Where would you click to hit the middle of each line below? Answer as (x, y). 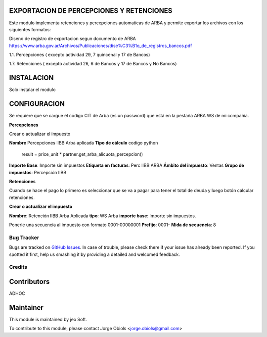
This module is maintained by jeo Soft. (48, 319)
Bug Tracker (24, 238)
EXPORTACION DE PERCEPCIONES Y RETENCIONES (91, 11)
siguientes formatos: (30, 29)
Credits (18, 267)
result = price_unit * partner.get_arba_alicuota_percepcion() (82, 154)
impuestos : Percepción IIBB (38, 172)
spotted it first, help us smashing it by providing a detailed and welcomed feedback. (94, 254)
